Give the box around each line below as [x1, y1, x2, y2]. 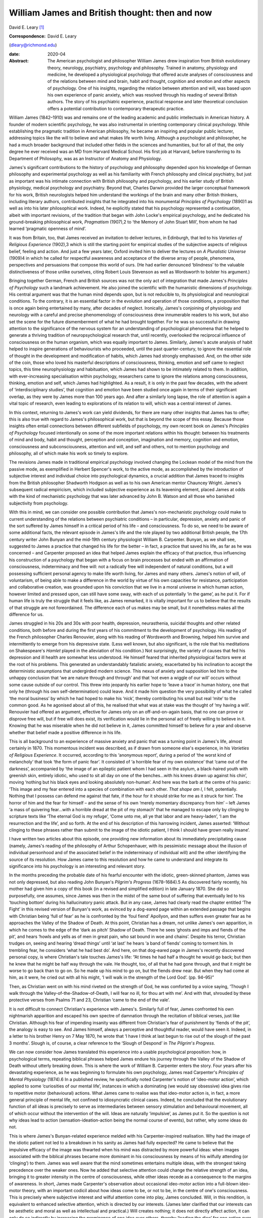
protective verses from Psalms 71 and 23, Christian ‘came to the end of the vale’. [9, 997, 170, 1003]
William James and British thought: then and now [9, 7, 212, 18]
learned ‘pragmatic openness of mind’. [9, 226, 86, 231]
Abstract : [9, 58, 29, 64]
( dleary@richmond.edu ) [9, 42, 57, 48]
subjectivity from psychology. [9, 500, 69, 506]
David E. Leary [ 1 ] [9, 24, 45, 30]
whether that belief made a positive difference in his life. [9, 729, 122, 735]
